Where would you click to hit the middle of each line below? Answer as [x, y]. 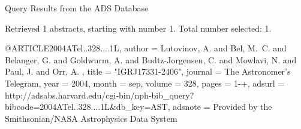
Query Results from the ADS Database [77, 8]
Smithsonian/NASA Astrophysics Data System [91, 118]
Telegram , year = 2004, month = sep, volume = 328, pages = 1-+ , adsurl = [145, 83]
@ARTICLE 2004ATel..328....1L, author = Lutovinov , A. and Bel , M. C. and [146, 48]
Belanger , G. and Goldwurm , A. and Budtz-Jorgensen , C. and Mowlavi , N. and [151, 59]
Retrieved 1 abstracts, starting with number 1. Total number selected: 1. [138, 28]
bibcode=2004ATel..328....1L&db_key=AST [86, 107]
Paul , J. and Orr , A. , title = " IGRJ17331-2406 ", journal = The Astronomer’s [148, 71]
